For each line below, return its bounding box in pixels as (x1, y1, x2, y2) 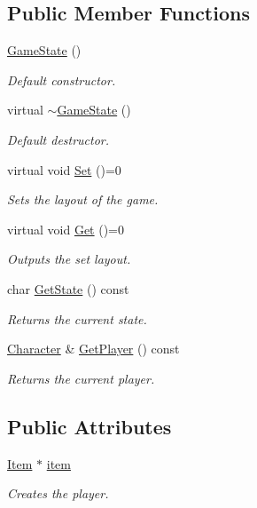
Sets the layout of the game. (7, 190, 159, 209)
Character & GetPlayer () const (7, 339, 180, 358)
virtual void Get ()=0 (7, 219, 125, 238)
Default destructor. (7, 130, 110, 148)
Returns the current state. (7, 309, 147, 328)
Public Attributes (7, 412, 172, 440)
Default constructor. (7, 70, 116, 89)
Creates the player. (7, 484, 109, 503)
